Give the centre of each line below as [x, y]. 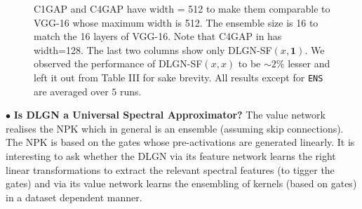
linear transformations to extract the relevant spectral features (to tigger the [170, 169]
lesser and [309, 63]
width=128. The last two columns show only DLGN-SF [153, 49]
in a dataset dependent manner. [74, 197]
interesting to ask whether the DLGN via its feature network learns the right [171, 156]
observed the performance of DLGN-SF [118, 63]
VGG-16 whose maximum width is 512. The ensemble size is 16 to [176, 22]
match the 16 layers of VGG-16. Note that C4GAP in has [158, 36]
